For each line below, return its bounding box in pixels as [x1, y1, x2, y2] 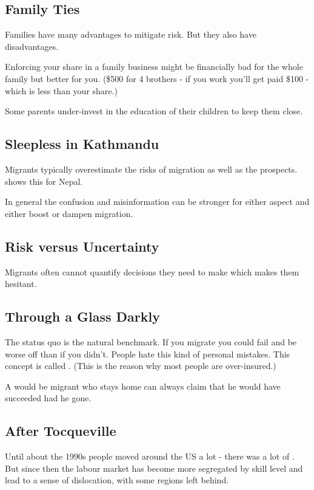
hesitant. [5, 277, 37, 290]
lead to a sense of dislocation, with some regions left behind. [5, 474, 229, 486]
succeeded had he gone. [5, 392, 92, 404]
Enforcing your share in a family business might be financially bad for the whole [5, 60, 303, 73]
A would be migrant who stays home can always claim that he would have [5, 379, 281, 392]
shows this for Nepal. [5, 174, 83, 187]
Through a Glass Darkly [5, 307, 160, 326]
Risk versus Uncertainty [5, 236, 159, 255]
